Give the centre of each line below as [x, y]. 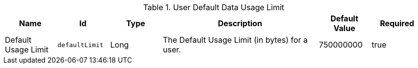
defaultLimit [80, 45]
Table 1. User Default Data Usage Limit [214, 7]
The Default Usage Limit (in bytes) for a [235, 40]
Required [397, 23]
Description [240, 23]
